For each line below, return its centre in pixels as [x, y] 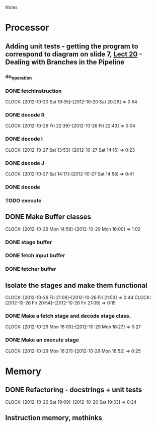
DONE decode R [25, 114]
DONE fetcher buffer [31, 269]
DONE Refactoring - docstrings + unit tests [74, 390]
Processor [27, 28]
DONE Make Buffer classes [48, 217]
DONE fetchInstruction [33, 91]
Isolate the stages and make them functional [76, 285]
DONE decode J [25, 163]
